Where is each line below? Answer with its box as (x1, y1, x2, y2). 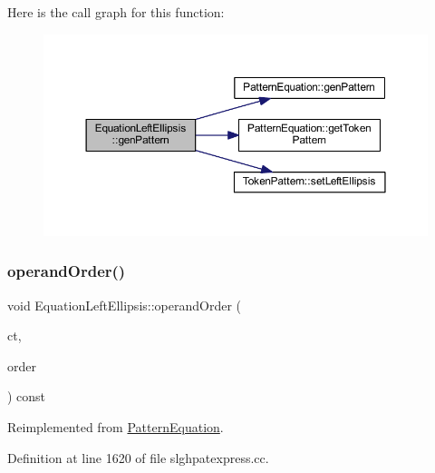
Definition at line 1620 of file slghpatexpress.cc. (7, 448, 269, 467)
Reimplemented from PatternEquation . (7, 417, 224, 436)
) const (7, 387, 46, 406)
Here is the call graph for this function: (7, 3, 225, 21)
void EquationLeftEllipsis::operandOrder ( (7, 295, 241, 314)
